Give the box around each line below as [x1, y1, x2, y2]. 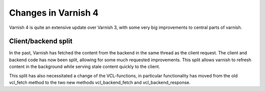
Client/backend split [9, 37, 73, 45]
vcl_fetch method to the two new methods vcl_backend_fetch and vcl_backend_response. [9, 80, 191, 86]
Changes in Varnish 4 [9, 7, 99, 18]
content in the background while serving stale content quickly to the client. [9, 64, 160, 69]
